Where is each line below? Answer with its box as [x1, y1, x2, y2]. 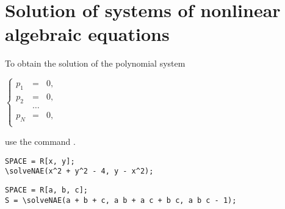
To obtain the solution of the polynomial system [5, 57, 186, 70]
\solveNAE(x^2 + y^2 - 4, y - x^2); [5, 167, 154, 176]
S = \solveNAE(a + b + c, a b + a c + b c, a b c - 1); [5, 196, 237, 205]
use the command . [5, 134, 76, 147]
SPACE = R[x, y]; [5, 156, 75, 166]
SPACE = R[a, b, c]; [5, 185, 88, 194]
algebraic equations [5, 21, 170, 46]
